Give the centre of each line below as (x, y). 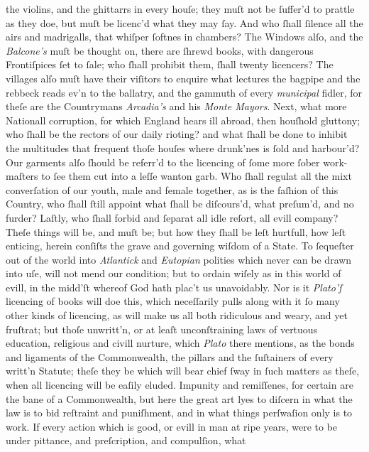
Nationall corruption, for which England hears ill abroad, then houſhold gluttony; (183, 120)
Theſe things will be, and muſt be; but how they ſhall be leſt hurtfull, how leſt (176, 231)
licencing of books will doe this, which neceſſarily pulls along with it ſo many (173, 301)
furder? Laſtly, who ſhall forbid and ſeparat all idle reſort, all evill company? (172, 217)
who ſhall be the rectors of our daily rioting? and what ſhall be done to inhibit (177, 134)
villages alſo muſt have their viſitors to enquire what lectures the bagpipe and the (183, 78)
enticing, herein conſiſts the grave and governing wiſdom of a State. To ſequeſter (180, 246)
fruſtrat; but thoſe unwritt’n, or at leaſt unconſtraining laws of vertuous (162, 329)
